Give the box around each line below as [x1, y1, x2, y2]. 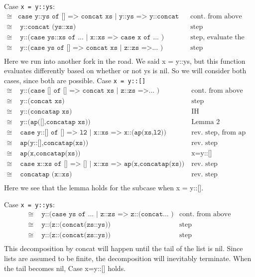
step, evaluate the [190, 33, 245, 41]
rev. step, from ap [191, 129, 246, 136]
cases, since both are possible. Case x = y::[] [4, 75, 146, 85]
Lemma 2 [191, 118, 220, 126]
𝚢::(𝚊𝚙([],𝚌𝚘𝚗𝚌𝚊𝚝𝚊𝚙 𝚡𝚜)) [20, 118, 91, 126]
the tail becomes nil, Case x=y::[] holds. [4, 263, 126, 273]
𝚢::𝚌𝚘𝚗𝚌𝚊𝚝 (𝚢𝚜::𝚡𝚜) [20, 23, 76, 30]
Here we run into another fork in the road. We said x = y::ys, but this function [4, 55, 246, 66]
